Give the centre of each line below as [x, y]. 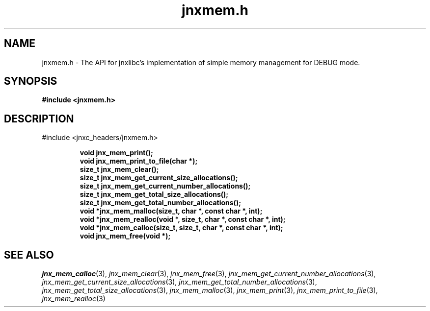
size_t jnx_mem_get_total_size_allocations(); [154, 194]
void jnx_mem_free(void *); [125, 236]
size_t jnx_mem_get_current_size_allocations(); [159, 178]
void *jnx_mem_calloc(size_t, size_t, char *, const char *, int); [181, 228]
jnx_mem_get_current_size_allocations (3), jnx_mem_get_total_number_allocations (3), [179, 282]
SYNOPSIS [31, 81]
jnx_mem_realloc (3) [74, 299]
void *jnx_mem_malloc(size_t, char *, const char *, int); [171, 211]
